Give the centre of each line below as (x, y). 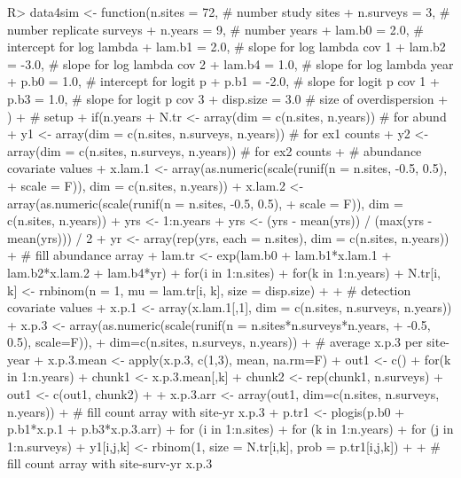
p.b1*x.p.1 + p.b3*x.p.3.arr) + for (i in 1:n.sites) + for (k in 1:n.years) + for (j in (230, 429)
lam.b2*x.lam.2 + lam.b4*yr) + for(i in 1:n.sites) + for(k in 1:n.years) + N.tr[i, (224, 272)
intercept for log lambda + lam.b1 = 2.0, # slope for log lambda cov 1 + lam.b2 (227, 47)
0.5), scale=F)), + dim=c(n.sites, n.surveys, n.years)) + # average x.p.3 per (215, 342)
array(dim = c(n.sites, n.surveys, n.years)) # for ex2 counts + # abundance (215, 150)
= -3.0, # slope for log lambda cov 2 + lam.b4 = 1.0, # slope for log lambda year (230, 63)
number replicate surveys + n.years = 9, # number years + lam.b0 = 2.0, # (215, 29)
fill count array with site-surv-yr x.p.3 (110, 463)
